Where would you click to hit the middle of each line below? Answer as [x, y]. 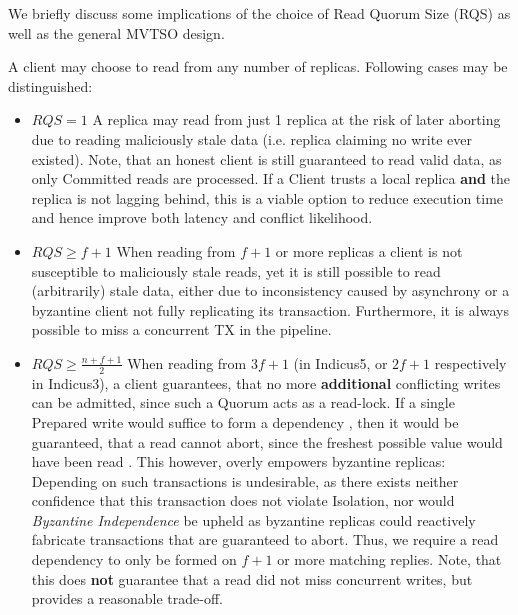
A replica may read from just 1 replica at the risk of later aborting [296, 119]
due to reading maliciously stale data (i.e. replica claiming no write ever [251, 138]
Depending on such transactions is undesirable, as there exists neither [245, 480]
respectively [470, 362]
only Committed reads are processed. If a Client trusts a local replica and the [270, 178]
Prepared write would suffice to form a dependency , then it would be [245, 421]
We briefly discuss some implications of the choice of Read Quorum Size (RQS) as [259, 13]
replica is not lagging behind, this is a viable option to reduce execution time [267, 197]
